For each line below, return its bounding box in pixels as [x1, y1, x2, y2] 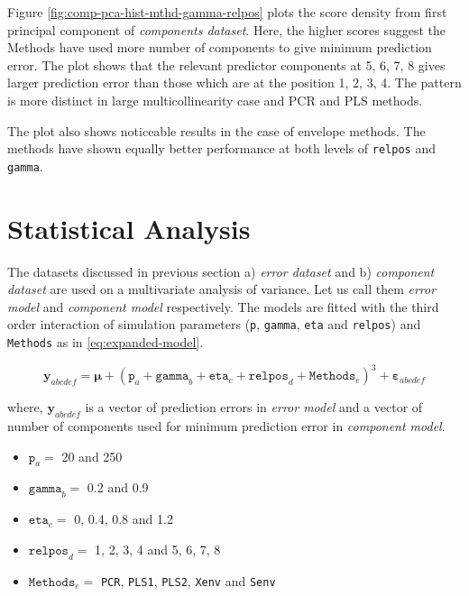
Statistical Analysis [7, 209, 251, 246]
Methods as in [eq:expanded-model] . [7, 333, 204, 352]
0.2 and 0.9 [87, 478, 149, 497]
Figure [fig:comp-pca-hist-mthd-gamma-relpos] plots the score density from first [7, 3, 447, 21]
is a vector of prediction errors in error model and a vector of [85, 398, 423, 417]
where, [7, 398, 43, 417]
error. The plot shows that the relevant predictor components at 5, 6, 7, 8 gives [7, 55, 446, 74]
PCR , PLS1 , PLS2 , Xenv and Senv [100, 571, 276, 590]
